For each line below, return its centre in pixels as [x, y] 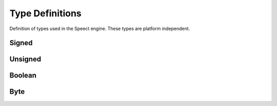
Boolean [23, 76]
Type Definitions [45, 13]
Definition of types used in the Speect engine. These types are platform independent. [100, 29]
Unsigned [25, 59]
